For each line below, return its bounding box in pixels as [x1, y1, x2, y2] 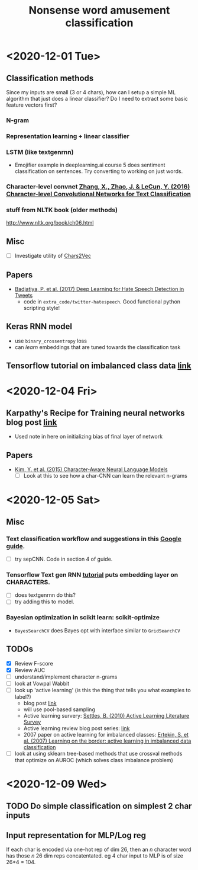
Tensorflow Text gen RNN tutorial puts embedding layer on [6, 570, 178, 578]
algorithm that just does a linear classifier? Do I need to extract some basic [6, 95, 188, 102]
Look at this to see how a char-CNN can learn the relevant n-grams [23, 472, 187, 479]
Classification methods [6, 73, 94, 83]
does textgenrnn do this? [14, 591, 76, 599]
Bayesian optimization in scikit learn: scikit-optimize [6, 613, 160, 622]
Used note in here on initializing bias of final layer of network [14, 433, 163, 440]
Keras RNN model [6, 321, 73, 332]
